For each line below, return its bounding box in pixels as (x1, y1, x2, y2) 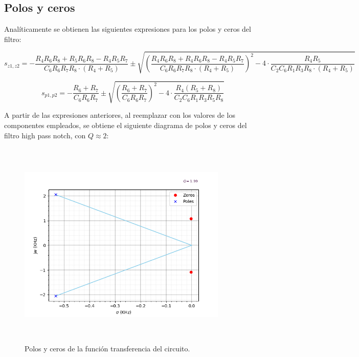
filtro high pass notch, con (4, 130, 86, 140)
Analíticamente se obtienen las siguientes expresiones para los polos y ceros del (4, 24, 251, 34)
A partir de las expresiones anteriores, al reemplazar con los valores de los (4, 110, 235, 120)
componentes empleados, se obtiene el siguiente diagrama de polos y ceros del (4, 120, 247, 131)
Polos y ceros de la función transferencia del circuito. (25, 343, 190, 353)
